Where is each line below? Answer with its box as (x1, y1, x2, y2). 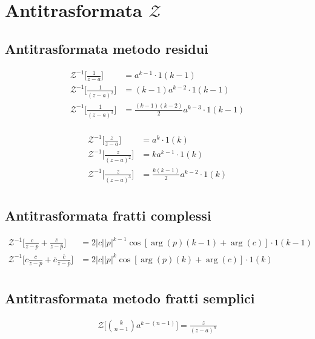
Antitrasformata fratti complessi (5, 206, 211, 224)
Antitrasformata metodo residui (5, 39, 208, 57)
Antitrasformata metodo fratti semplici (5, 289, 255, 308)
